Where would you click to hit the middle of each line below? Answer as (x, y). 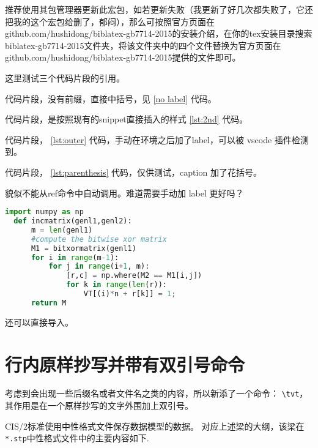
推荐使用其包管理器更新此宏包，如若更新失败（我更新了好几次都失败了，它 (155, 9)
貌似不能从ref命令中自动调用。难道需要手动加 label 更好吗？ (124, 192)
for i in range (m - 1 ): (75, 257)
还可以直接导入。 (39, 322)
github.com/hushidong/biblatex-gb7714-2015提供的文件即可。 (123, 57)
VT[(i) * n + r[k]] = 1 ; (130, 294)
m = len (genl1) (62, 230)
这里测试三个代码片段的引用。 (65, 77)
